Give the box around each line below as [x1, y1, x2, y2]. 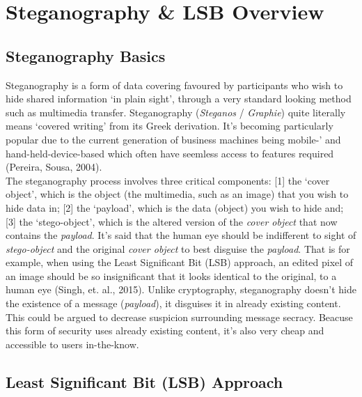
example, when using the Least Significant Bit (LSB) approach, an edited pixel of [6, 255, 354, 270]
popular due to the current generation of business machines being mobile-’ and [6, 132, 341, 146]
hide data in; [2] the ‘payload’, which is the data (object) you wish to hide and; [6, 200, 344, 215]
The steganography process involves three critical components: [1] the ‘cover [6, 173, 330, 187]
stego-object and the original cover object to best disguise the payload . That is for [6, 241, 350, 256]
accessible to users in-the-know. [6, 336, 139, 351]
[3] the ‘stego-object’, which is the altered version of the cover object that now [6, 214, 338, 228]
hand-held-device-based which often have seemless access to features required [6, 146, 334, 160]
